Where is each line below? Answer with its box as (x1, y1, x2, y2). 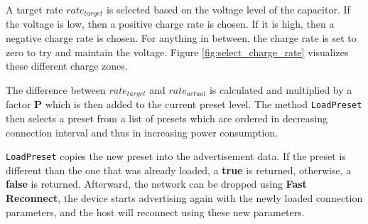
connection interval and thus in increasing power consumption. (6, 124, 278, 139)
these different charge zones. (6, 58, 128, 73)
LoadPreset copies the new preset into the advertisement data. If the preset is (6, 149, 346, 164)
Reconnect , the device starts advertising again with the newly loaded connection (6, 190, 363, 205)
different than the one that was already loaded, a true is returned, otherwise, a (6, 162, 352, 177)
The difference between (6, 82, 106, 97)
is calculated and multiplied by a (209, 82, 352, 97)
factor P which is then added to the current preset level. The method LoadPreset (6, 97, 362, 112)
